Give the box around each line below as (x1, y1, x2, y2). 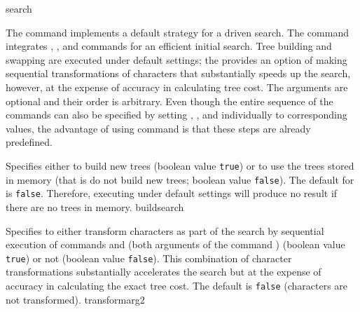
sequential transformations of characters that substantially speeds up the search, (6, 66, 351, 81)
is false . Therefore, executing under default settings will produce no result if (6, 186, 338, 201)
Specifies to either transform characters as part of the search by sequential (6, 223, 324, 238)
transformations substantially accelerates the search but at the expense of (6, 264, 321, 279)
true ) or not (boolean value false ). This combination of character (6, 250, 292, 265)
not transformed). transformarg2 (6, 292, 145, 306)
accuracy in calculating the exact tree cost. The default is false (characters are (6, 278, 348, 292)
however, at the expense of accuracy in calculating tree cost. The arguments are (6, 79, 348, 94)
